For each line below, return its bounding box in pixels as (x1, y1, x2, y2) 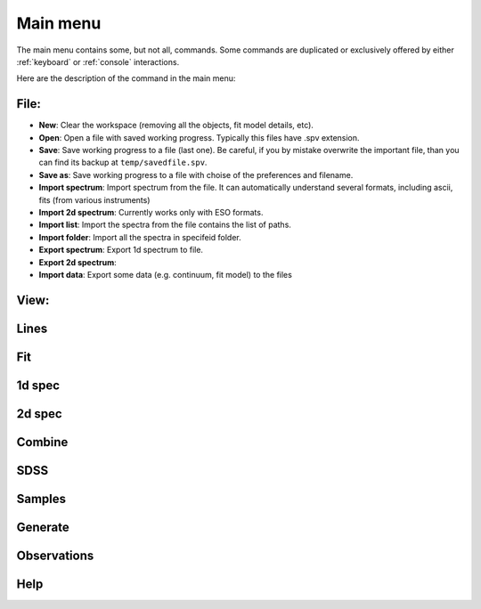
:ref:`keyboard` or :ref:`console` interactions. (16, 56, 180, 67)
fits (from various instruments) (38, 194, 151, 205)
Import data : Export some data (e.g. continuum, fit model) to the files (38, 269, 293, 280)
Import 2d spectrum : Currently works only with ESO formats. (38, 207, 264, 217)
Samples (16, 491, 67, 507)
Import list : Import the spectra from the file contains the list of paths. (38, 219, 291, 231)
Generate (16, 519, 70, 534)
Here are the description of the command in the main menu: (16, 73, 236, 84)
